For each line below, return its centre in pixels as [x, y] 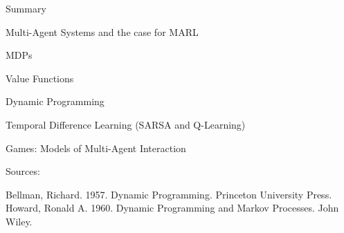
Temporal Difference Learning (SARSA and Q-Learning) [126, 124]
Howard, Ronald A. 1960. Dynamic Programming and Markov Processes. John [172, 208]
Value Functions [40, 78]
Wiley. [19, 221]
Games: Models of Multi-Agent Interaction [96, 148]
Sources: [23, 171]
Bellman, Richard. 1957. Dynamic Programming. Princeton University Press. [169, 194]
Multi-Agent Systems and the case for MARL [102, 31]
